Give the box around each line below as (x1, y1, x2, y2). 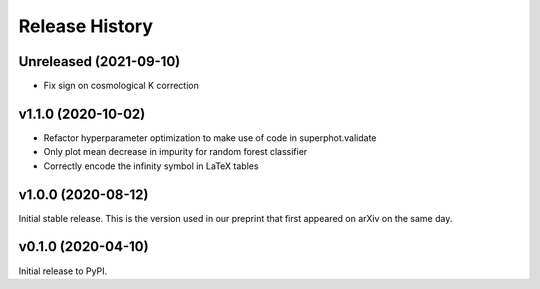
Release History (18, 15, 154, 37)
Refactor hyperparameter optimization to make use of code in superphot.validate (43, 131, 377, 144)
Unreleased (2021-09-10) (18, 53, 181, 70)
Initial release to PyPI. (18, 265, 108, 277)
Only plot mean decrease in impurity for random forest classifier (43, 146, 308, 158)
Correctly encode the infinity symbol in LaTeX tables (43, 160, 259, 172)
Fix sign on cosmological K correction (43, 80, 200, 92)
